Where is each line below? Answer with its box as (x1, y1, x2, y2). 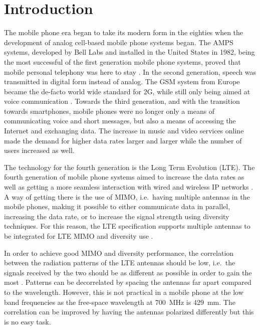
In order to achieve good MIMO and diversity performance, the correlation (4, 247, 234, 258)
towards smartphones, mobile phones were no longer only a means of (4, 105, 215, 116)
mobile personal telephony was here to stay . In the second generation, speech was (4, 66, 256, 77)
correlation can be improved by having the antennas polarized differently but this (4, 306, 254, 317)
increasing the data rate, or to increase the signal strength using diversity (4, 211, 229, 221)
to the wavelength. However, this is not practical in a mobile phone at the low (4, 286, 243, 297)
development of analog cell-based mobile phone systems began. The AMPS (4, 37, 233, 47)
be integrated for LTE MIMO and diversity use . (4, 231, 153, 241)
